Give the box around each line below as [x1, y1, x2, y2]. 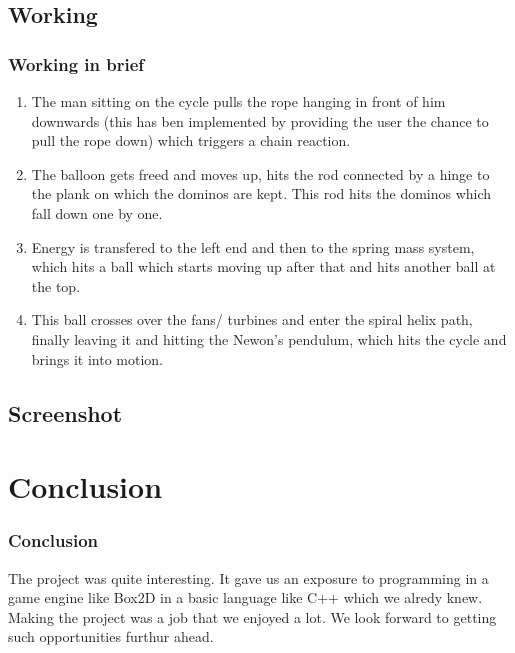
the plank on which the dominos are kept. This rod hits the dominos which [31, 183, 492, 204]
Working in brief [8, 51, 145, 76]
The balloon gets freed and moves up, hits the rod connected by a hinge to [31, 163, 490, 184]
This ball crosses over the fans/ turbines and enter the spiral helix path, [31, 309, 473, 330]
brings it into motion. [31, 348, 163, 369]
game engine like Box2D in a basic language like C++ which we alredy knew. [8, 587, 483, 608]
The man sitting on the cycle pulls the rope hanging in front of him [31, 91, 446, 111]
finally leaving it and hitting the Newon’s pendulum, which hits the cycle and [31, 328, 507, 349]
